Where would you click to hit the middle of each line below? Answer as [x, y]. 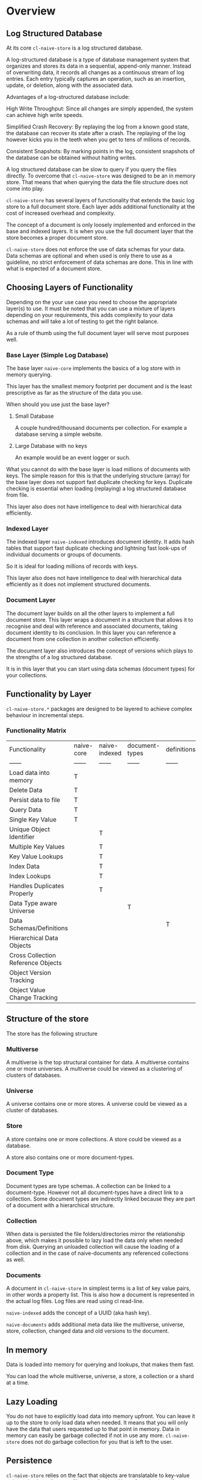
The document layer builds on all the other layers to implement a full [90, 613]
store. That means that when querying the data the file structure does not [97, 182]
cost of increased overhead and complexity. [61, 213]
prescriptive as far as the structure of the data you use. [75, 393]
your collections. [27, 675]
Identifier [22, 837]
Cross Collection [32, 955]
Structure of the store [47, 1019]
